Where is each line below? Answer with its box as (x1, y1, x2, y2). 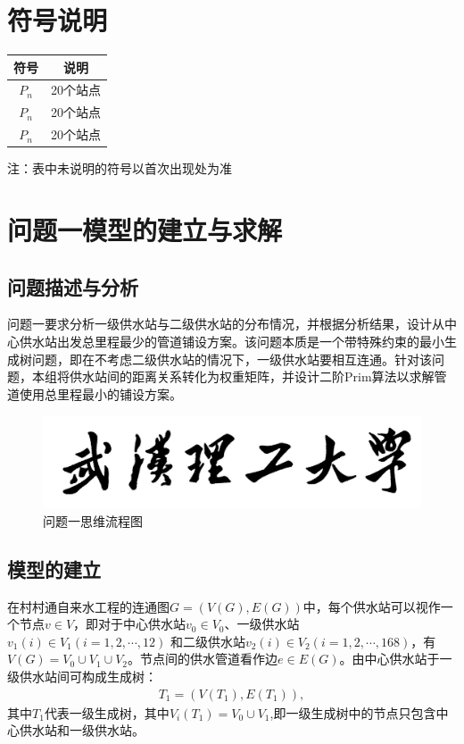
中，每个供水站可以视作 (302, 597, 441, 615)
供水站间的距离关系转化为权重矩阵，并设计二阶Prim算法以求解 (69, 367, 435, 386)
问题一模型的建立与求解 (7, 212, 283, 248)
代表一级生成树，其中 (44, 703, 170, 722)
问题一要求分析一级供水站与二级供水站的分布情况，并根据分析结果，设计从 (7, 314, 444, 333)
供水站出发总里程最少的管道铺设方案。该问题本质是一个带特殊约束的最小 (19, 332, 444, 351)
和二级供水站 (170, 631, 245, 650)
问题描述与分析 (7, 272, 138, 300)
